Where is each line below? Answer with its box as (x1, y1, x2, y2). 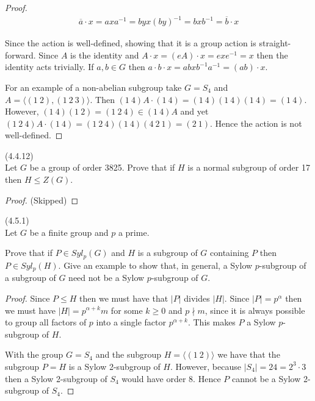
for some (110, 303, 143, 316)
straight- (259, 37, 291, 49)
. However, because (170, 360, 241, 372)
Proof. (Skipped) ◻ (5, 193, 79, 206)
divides (184, 291, 210, 304)
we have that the (217, 348, 280, 361)
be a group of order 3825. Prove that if (29, 161, 175, 174)
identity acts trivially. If (5, 60, 94, 73)
